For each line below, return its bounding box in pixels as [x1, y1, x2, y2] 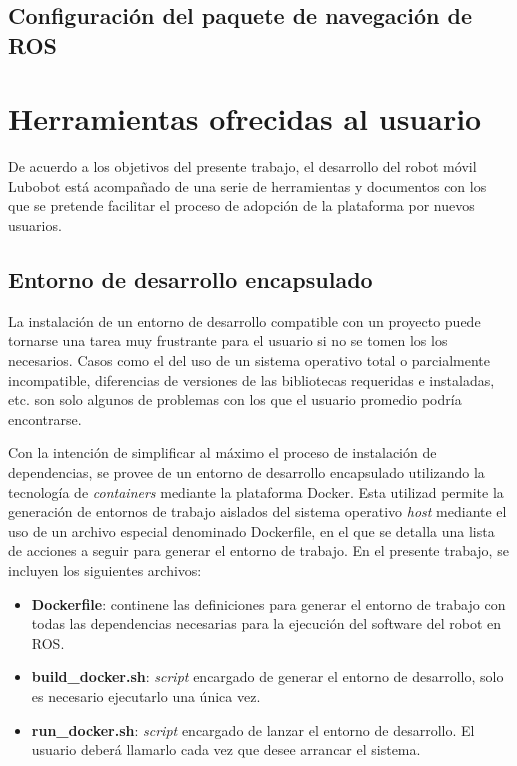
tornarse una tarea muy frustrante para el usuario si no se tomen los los [8, 330, 448, 351]
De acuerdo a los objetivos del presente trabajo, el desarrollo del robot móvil [8, 156, 477, 177]
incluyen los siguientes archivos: [8, 560, 202, 580]
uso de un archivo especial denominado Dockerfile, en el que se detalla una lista [8, 520, 495, 541]
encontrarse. [8, 408, 82, 429]
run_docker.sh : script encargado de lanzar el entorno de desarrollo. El [31, 719, 475, 740]
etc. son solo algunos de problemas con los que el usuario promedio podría [8, 389, 462, 410]
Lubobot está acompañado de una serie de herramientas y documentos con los [8, 175, 487, 196]
